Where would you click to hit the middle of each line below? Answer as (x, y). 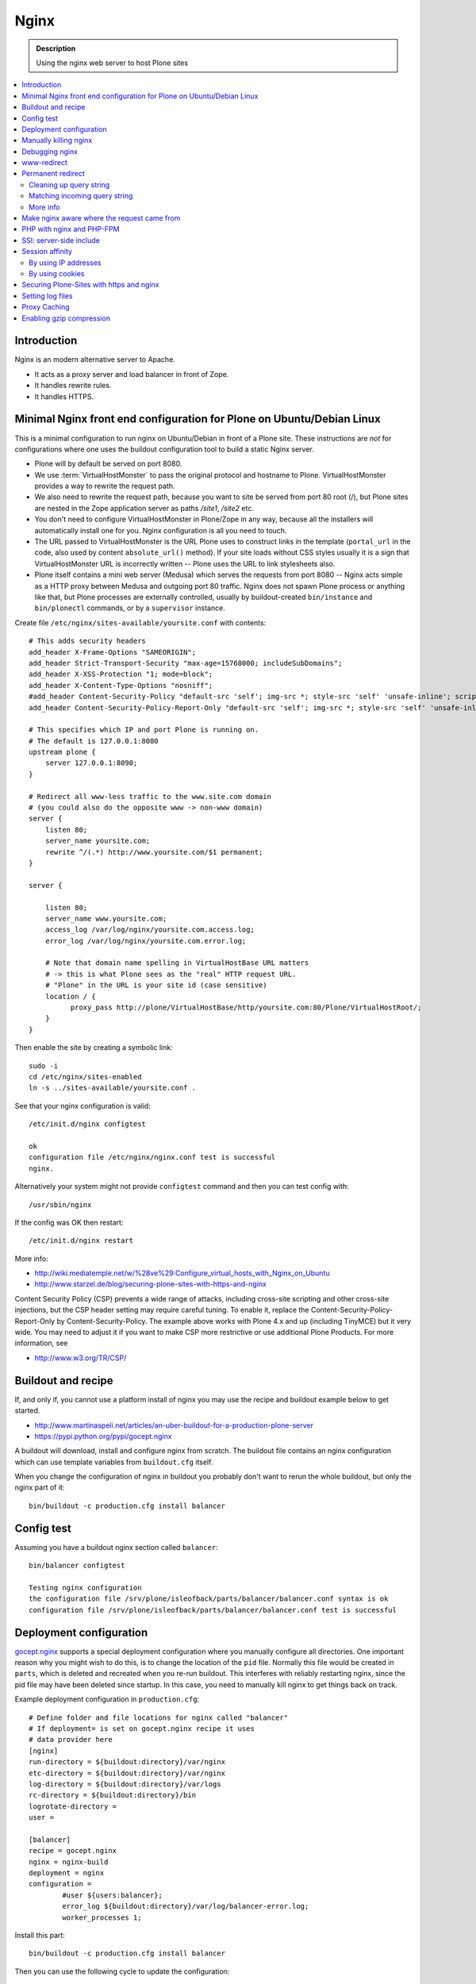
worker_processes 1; (102, 1917)
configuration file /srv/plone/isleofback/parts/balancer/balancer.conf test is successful (213, 1610)
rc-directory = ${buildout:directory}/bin (113, 1795)
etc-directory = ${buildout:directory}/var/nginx (127, 1773)
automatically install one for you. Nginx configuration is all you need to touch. (161, 530)
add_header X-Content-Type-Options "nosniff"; (121, 685)
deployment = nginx (67, 1873)
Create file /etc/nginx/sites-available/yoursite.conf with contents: (140, 622)
